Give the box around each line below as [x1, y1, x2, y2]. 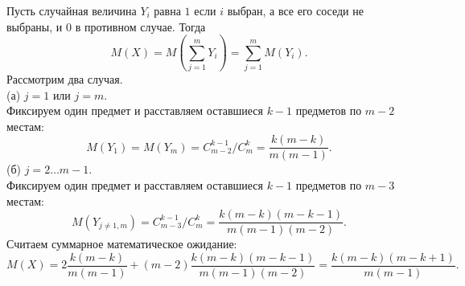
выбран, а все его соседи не [227, 2, 364, 18]
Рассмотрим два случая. [6, 70, 123, 87]
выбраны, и [6, 18, 63, 35]
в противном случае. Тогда [75, 18, 206, 35]
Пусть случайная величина [6, 2, 137, 18]
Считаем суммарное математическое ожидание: [6, 235, 237, 252]
